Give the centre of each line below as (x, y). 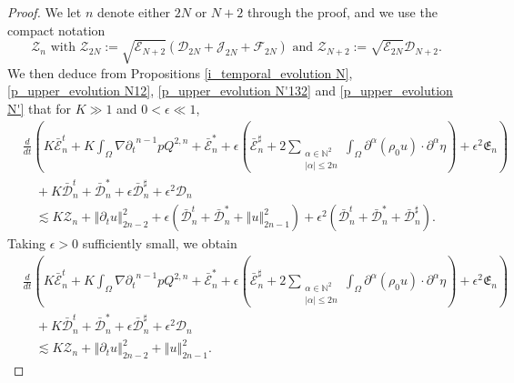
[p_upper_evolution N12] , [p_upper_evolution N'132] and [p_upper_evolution (230, 91)
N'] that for (40, 108)
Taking (27, 243)
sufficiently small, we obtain (160, 243)
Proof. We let (45, 12)
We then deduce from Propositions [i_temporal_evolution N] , (180, 72)
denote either (134, 12)
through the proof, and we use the (342, 12)
